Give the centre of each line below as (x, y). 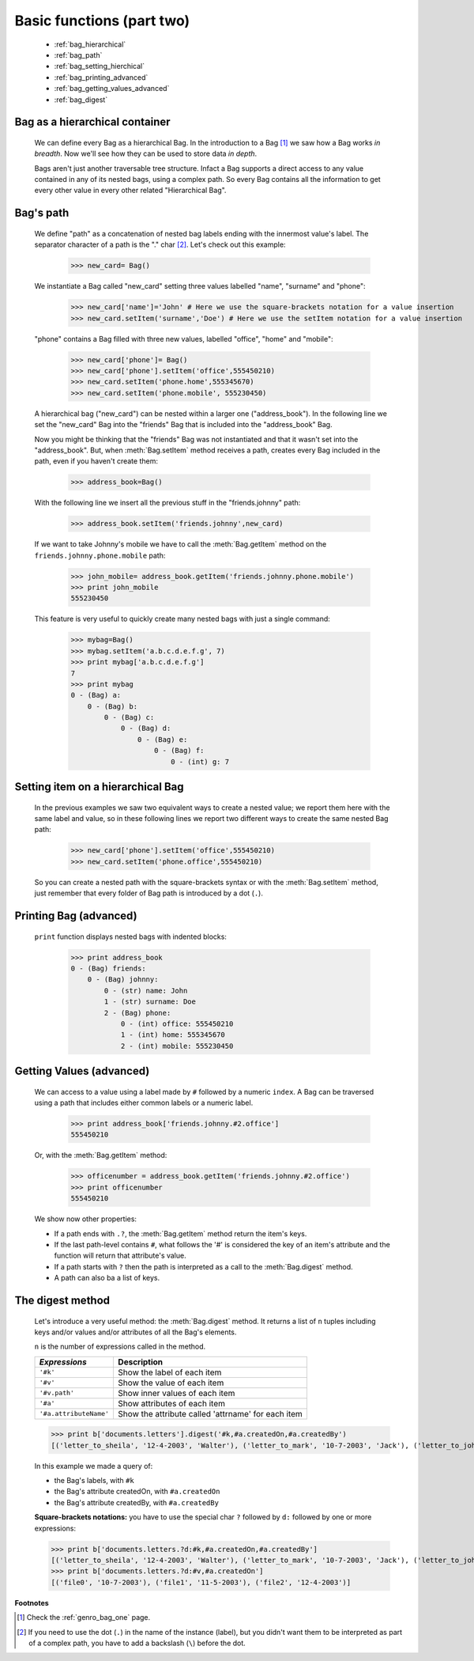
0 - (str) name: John (146, 990)
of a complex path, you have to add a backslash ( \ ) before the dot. (137, 1643)
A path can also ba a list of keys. (107, 1278)
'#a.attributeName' (74, 1414)
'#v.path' (57, 1393)
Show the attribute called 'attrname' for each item (211, 1413)
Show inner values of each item (177, 1393)
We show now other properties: (86, 1219)
